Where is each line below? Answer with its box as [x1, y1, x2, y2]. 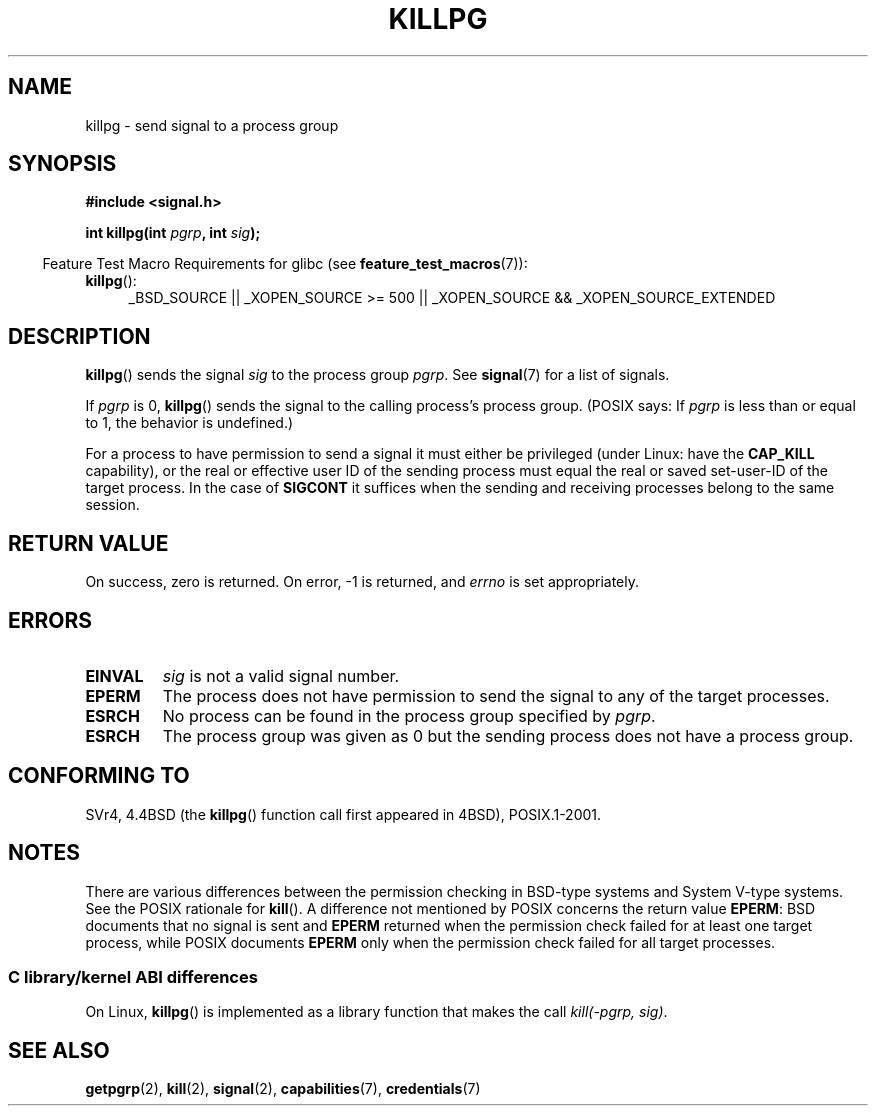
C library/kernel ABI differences [8, 967, 258, 988]
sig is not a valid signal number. [162, 665, 400, 686]
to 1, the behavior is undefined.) [85, 414, 294, 432]
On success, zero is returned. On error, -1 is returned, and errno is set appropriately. [85, 573, 639, 591]
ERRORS [8, 607, 93, 633]
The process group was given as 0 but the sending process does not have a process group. [162, 725, 854, 746]
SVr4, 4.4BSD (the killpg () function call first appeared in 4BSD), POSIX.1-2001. [85, 805, 602, 823]
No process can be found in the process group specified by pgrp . [162, 705, 656, 726]
